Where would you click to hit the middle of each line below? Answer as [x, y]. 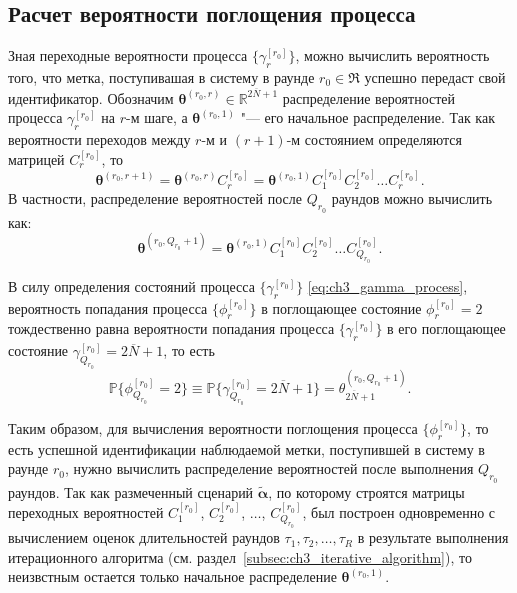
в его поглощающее [446, 328]
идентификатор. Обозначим [91, 97]
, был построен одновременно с [399, 512]
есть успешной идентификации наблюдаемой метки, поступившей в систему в [246, 448]
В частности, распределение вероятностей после [155, 198]
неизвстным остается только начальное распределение [172, 576]
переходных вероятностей [86, 512]
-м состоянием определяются [374, 139]
